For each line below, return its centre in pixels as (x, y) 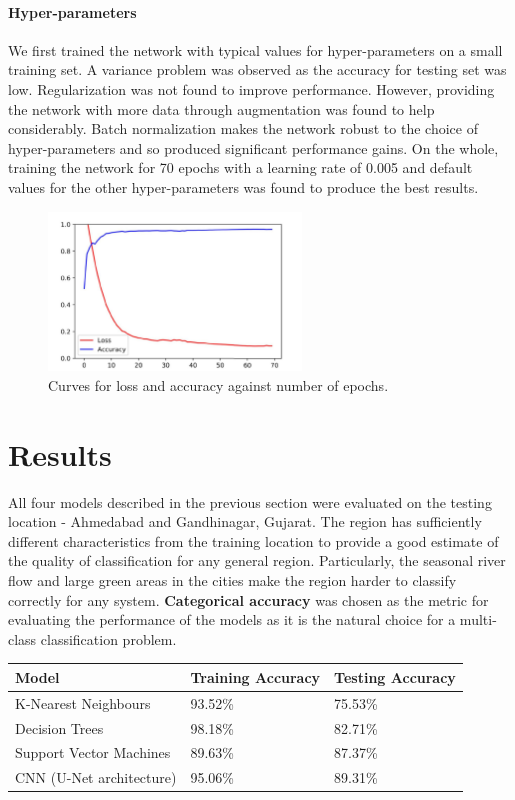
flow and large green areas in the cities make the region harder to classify (232, 579)
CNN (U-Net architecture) (96, 777)
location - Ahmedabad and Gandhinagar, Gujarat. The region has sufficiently (245, 521)
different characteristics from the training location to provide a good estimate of (253, 540)
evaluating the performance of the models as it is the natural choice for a (232, 619)
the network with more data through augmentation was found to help (221, 108)
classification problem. (108, 638)
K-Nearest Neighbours (83, 702)
